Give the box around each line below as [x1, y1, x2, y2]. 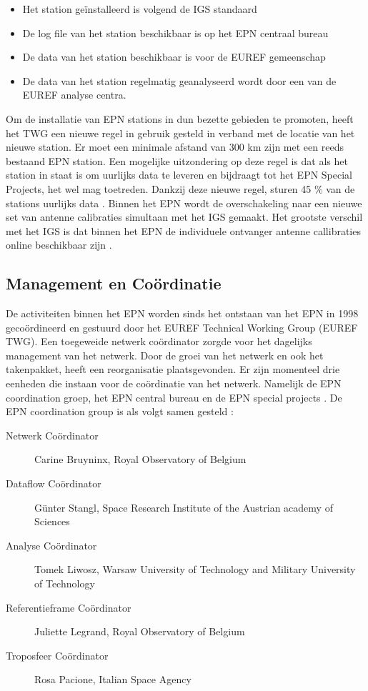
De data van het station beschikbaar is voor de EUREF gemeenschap [22, 49, 326, 64]
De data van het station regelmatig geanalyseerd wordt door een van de [22, 73, 337, 88]
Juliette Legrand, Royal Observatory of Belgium [34, 624, 245, 639]
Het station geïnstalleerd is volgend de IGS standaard [22, 1, 257, 16]
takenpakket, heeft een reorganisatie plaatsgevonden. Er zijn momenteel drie [6, 362, 340, 377]
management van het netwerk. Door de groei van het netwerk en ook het [6, 347, 324, 362]
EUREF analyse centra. [22, 87, 126, 102]
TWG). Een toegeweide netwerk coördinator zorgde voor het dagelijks [6, 334, 312, 349]
